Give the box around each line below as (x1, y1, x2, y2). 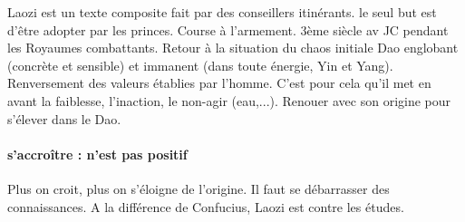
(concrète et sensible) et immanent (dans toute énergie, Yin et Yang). (7, 55, 393, 74)
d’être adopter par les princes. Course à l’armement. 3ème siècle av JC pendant (7, 20, 449, 39)
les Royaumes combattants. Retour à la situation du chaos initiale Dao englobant (7, 38, 459, 57)
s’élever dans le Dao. (7, 109, 121, 128)
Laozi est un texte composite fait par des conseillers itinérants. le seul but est (7, 3, 437, 21)
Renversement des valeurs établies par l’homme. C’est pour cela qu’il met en (7, 73, 431, 92)
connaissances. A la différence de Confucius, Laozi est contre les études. (7, 197, 404, 216)
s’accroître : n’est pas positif (7, 144, 188, 163)
